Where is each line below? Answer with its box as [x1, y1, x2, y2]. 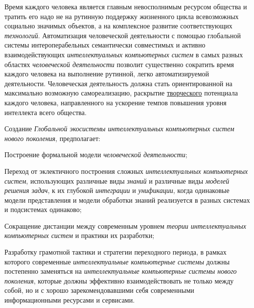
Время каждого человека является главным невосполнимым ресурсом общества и [4, 1, 247, 11]
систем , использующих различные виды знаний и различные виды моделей [4, 175, 230, 186]
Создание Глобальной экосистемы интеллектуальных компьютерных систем [4, 123, 234, 134]
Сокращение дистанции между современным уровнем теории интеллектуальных [4, 220, 246, 231]
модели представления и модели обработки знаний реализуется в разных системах [4, 194, 250, 205]
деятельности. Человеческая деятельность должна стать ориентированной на [4, 78, 232, 88]
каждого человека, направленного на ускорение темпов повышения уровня [4, 97, 227, 107]
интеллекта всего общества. [4, 107, 87, 117]
